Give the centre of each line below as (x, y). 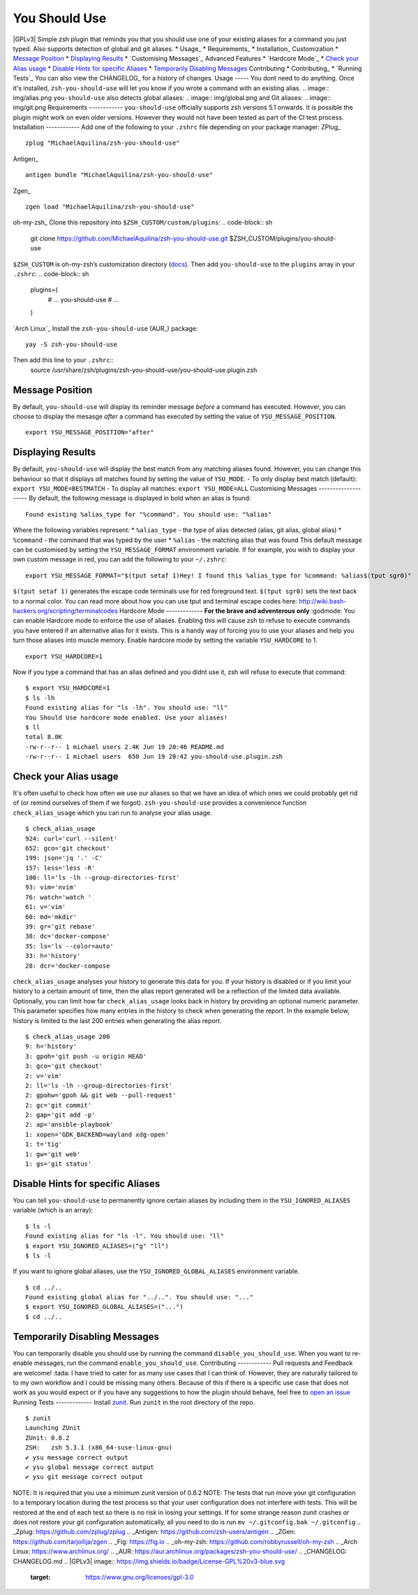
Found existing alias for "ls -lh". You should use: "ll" (127, 708)
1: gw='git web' (53, 1154)
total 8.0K (44, 737)
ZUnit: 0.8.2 (47, 1438)
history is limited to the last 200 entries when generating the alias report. (118, 1020)
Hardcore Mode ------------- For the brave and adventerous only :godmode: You (237, 610)
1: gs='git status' (59, 1164)
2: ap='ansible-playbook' (70, 1125)
